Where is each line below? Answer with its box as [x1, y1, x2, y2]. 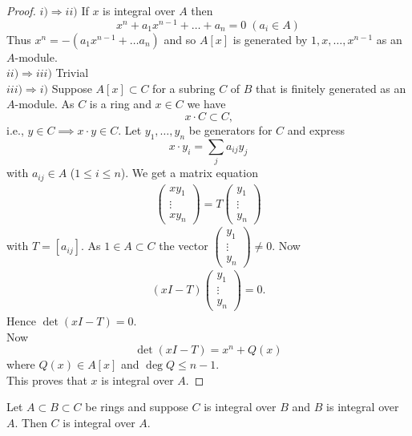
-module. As [14, 95, 75, 112]
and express [287, 122, 345, 139]
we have [187, 95, 226, 112]
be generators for [188, 122, 273, 139]
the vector [159, 237, 208, 254]
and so [164, 30, 196, 47]
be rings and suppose [85, 398, 188, 415]
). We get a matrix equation [120, 164, 258, 181]
